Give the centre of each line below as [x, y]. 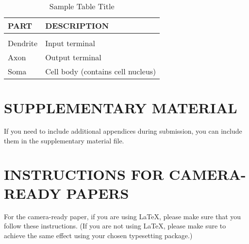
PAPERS [98, 193]
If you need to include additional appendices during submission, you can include [123, 131]
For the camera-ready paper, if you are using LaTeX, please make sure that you [123, 216]
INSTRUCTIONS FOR [84, 174]
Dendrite [23, 43]
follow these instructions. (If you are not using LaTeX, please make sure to [115, 226]
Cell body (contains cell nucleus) [101, 71]
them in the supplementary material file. [64, 140]
